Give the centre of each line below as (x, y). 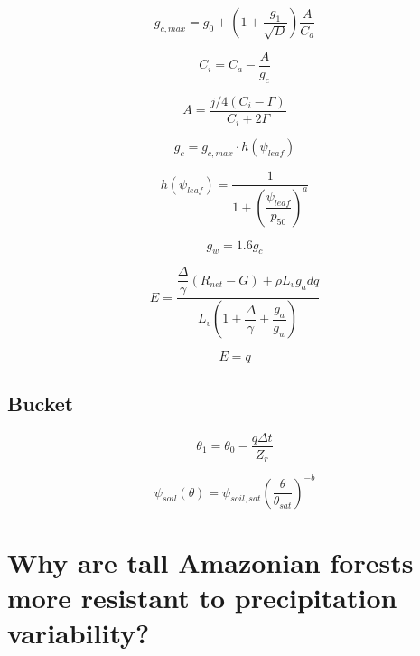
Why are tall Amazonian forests (210, 562)
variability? (79, 633)
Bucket (41, 403)
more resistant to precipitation (202, 597)
